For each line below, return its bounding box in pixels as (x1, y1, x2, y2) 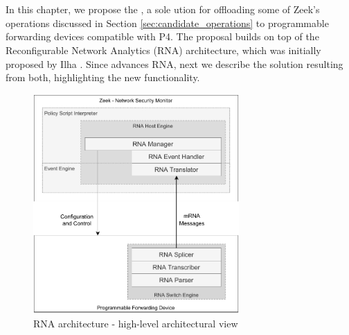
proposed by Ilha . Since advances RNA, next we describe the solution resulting (6, 56, 343, 71)
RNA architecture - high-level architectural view (33, 316, 238, 330)
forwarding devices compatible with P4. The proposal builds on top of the (6, 29, 319, 44)
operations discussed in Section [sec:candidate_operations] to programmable (6, 15, 329, 30)
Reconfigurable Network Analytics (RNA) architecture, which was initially (6, 42, 321, 57)
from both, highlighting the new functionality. (6, 70, 200, 85)
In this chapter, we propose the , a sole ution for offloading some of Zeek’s (6, 2, 320, 17)
